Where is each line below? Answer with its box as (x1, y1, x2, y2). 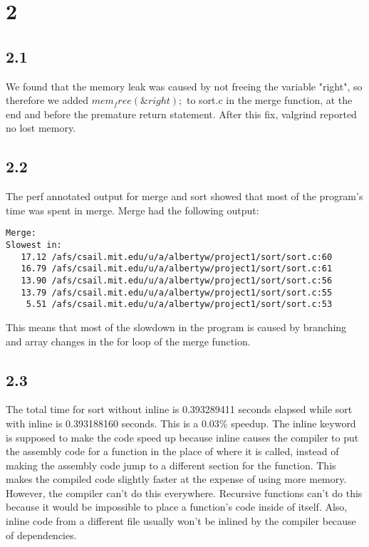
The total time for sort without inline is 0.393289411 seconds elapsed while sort (6, 402, 353, 417)
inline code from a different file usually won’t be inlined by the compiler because (6, 514, 356, 528)
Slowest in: (6, 240, 62, 250)
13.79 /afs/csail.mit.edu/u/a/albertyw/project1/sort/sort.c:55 (21, 287, 333, 298)
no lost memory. (6, 120, 76, 135)
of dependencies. (6, 527, 77, 542)
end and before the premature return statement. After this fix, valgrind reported (6, 106, 357, 121)
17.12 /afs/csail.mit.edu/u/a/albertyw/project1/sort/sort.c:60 (21, 251, 333, 262)
